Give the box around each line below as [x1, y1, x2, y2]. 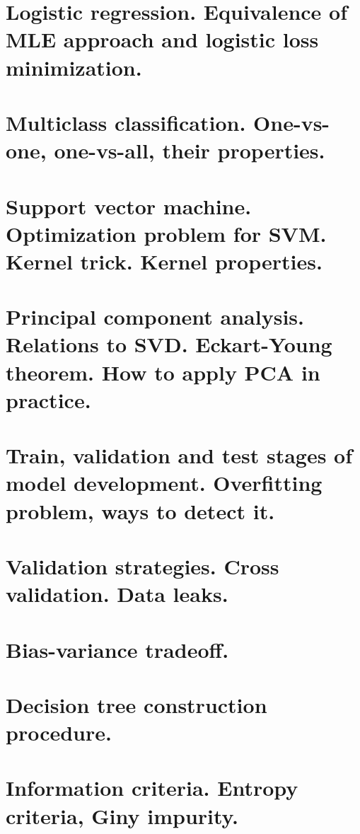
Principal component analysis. [6, 302, 304, 331]
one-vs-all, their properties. [54, 136, 325, 165]
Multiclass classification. [6, 108, 246, 137]
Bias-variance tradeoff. [6, 635, 229, 664]
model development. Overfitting [6, 468, 323, 497]
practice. [6, 385, 91, 414]
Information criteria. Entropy [6, 773, 298, 802]
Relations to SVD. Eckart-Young [6, 330, 332, 359]
